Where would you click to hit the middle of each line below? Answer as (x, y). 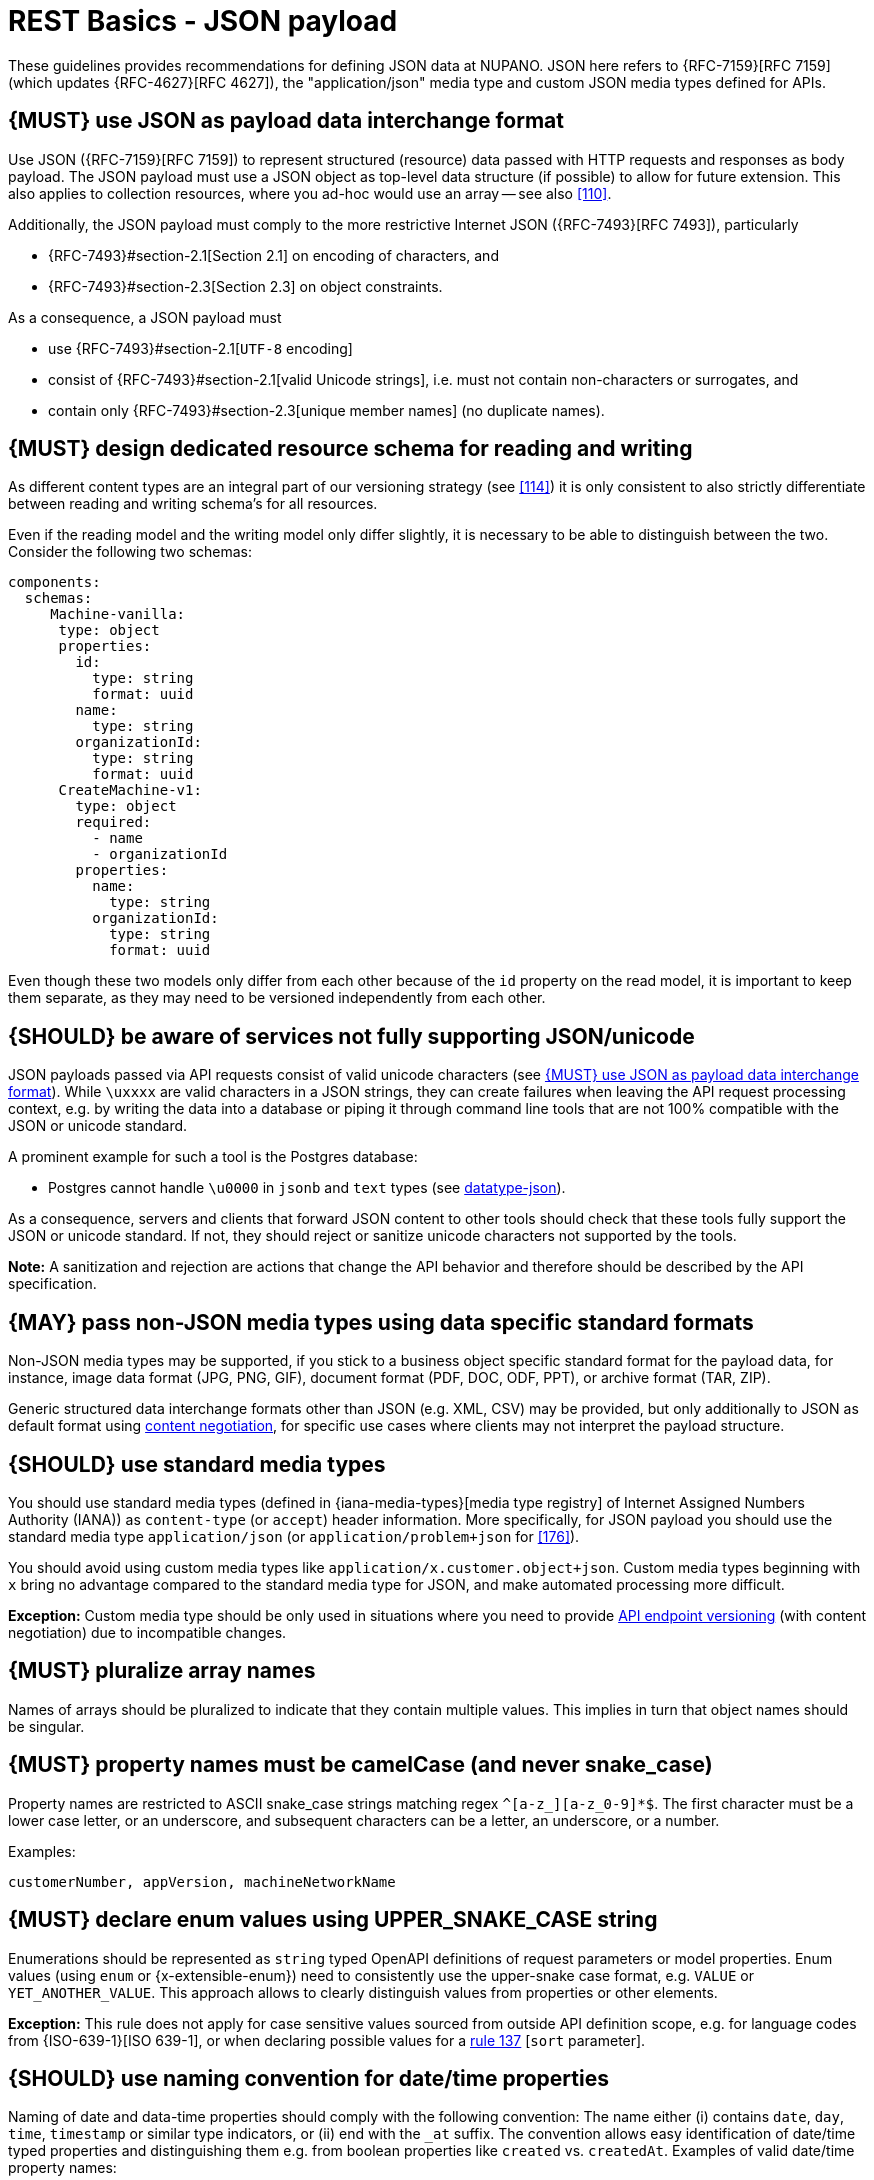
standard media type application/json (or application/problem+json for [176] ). (294, 1536)
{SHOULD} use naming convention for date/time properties (308, 2078)
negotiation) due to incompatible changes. (147, 1632)
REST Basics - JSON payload (203, 21)
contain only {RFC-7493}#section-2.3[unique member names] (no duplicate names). (326, 410)
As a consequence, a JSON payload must (145, 317)
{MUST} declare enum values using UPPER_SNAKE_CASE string (333, 1920)
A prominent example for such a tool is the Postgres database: (213, 1157)
